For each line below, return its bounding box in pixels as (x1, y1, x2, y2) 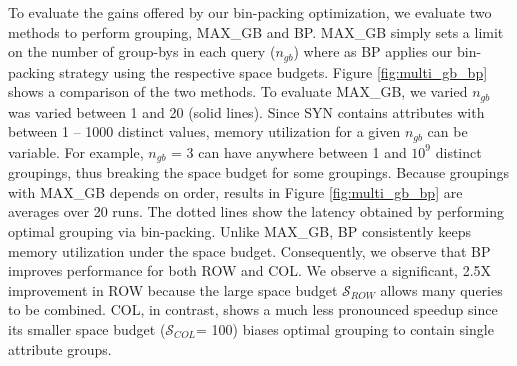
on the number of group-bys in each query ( (8, 41, 276, 62)
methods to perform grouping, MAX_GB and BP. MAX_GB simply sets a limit (8, 21, 504, 42)
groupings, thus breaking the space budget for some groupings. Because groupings (8, 162, 510, 183)
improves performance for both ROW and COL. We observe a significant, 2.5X (8, 260, 492, 281)
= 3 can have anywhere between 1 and (171, 141, 407, 162)
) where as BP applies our (293, 41, 453, 62)
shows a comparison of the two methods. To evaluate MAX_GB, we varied (8, 81, 468, 102)
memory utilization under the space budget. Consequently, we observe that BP (8, 240, 491, 261)
